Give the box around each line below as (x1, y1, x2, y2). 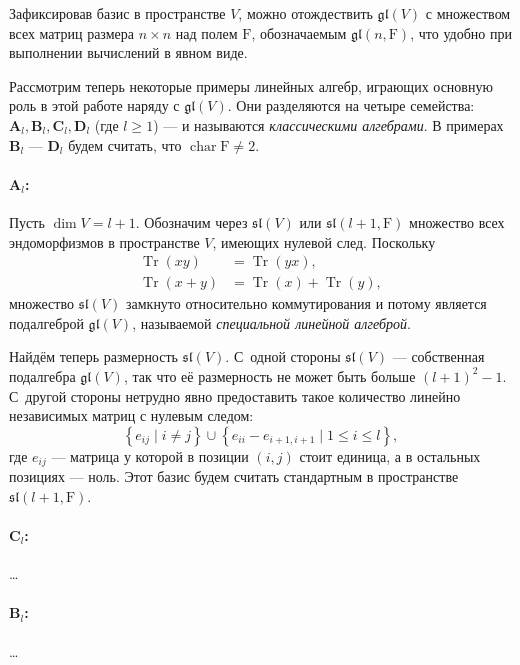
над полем (175, 22, 238, 43)
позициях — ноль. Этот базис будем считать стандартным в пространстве (9, 466, 459, 487)
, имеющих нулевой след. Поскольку (212, 231, 436, 252)
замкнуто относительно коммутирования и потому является (125, 293, 487, 314)
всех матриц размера (9, 22, 134, 43)
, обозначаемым (251, 22, 347, 43)
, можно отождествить (238, 3, 373, 23)
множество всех (409, 211, 505, 232)
